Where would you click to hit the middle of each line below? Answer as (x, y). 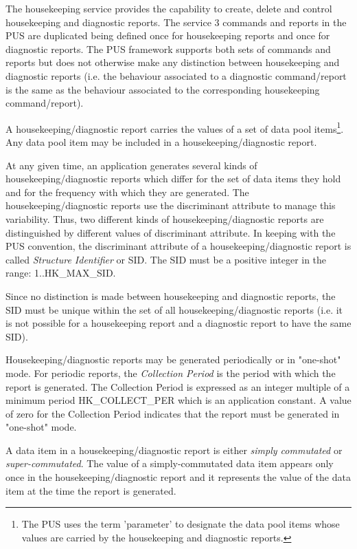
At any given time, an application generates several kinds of (131, 165)
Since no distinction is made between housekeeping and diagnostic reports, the (171, 295)
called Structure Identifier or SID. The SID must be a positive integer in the (166, 259)
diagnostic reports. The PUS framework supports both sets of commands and (168, 49)
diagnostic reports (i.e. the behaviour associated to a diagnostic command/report (176, 75)
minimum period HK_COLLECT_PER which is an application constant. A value (178, 400)
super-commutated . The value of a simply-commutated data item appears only (170, 463)
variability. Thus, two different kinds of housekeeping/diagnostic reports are (165, 218)
